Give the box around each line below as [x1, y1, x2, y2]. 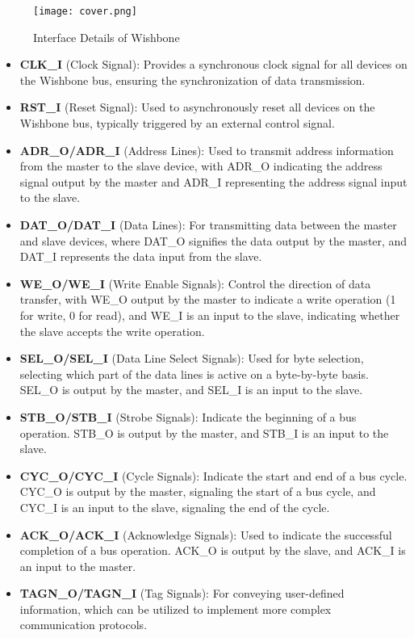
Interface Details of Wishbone [33, 28, 180, 45]
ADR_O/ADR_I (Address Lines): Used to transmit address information [19, 141, 394, 158]
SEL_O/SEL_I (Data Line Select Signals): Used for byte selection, [19, 350, 364, 367]
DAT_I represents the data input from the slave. [19, 248, 262, 265]
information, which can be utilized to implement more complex [19, 600, 332, 617]
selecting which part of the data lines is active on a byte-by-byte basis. [19, 365, 369, 382]
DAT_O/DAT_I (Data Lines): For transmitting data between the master [19, 216, 397, 233]
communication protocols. [19, 616, 148, 633]
